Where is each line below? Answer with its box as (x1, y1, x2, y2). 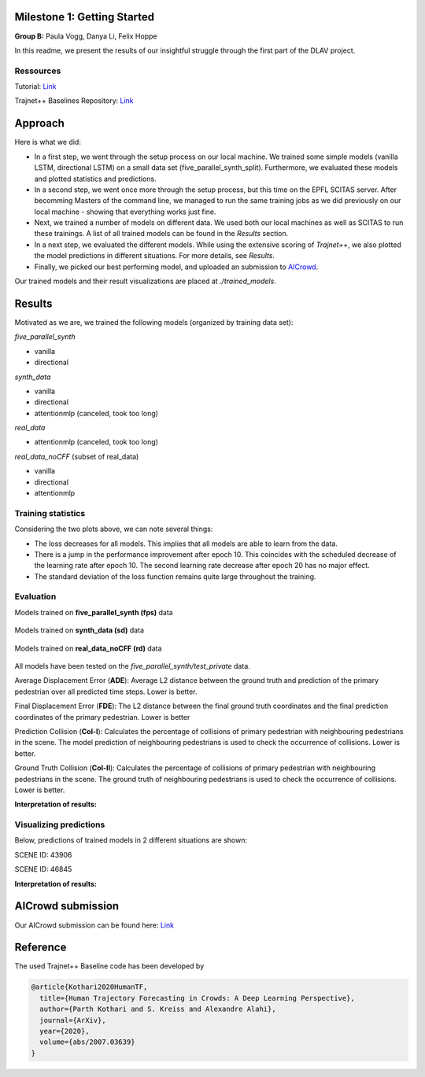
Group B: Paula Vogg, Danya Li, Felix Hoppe (14, 31, 157, 41)
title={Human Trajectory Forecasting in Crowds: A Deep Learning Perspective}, (39, 994, 356, 1002)
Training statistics (14, 507, 86, 518)
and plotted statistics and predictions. (34, 174, 157, 183)
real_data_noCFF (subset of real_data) (14, 452, 139, 461)
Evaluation (14, 591, 57, 602)
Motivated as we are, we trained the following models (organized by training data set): (14, 317, 294, 326)
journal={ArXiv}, (39, 1016, 106, 1024)
